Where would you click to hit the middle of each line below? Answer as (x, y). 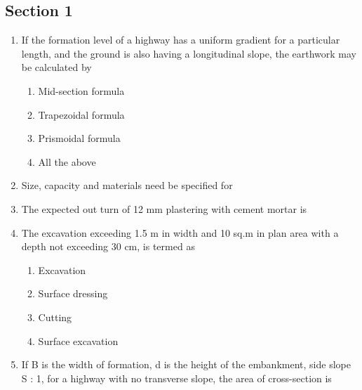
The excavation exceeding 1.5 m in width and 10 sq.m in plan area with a (180, 232)
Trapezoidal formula (81, 114)
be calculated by (56, 67)
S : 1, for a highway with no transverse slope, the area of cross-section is (176, 378)
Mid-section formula (81, 90)
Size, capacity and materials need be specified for (127, 185)
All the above (67, 161)
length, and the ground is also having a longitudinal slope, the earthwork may (189, 53)
